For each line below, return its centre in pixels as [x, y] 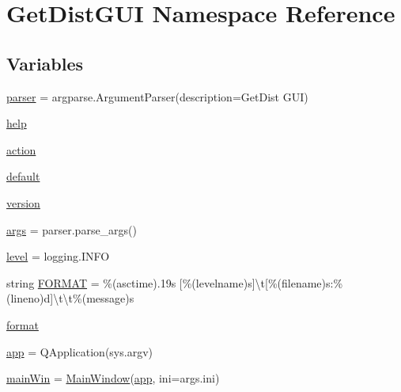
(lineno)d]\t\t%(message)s [70, 298]
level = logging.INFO [58, 256]
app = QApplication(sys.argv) [79, 351]
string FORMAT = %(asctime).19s [91, 282]
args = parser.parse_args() [72, 229]
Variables [45, 63]
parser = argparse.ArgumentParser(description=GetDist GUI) [157, 96]
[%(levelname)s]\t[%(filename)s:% [261, 282]
